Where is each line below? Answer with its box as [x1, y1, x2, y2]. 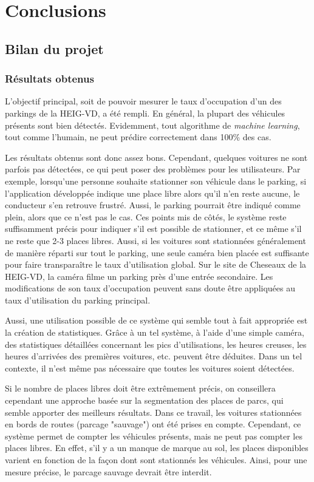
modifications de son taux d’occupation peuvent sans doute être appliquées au [5, 282, 296, 294]
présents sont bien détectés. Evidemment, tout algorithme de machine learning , [5, 118, 300, 131]
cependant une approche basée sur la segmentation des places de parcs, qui [5, 394, 284, 407]
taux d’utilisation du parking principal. [5, 293, 151, 306]
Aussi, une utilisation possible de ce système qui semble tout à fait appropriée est [5, 314, 308, 327]
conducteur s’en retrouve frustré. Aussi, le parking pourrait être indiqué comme [5, 199, 301, 211]
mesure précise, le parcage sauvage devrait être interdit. [5, 465, 212, 478]
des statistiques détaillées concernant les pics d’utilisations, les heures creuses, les [5, 338, 307, 350]
